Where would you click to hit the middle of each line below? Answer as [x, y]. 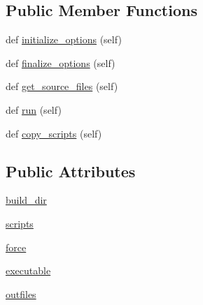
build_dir [26, 200]
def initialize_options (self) [64, 39]
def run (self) [34, 109]
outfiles [21, 293]
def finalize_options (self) [61, 62]
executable [28, 270]
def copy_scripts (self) [54, 133]
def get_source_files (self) [62, 86]
